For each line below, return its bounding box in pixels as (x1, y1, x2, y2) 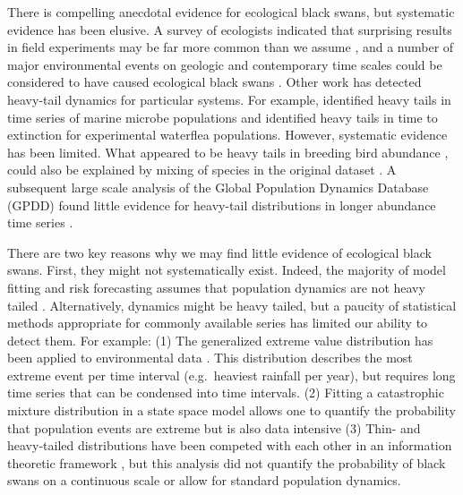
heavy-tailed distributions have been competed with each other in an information (7, 436, 452, 455)
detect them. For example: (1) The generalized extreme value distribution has (7, 330, 433, 349)
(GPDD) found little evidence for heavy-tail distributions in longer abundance (7, 195, 436, 214)
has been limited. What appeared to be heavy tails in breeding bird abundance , (7, 142, 449, 161)
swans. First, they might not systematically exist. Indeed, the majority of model (7, 260, 446, 279)
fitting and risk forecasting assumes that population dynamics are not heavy (7, 277, 425, 296)
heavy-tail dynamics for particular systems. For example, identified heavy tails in (7, 90, 451, 108)
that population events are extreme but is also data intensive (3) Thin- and (7, 418, 421, 437)
